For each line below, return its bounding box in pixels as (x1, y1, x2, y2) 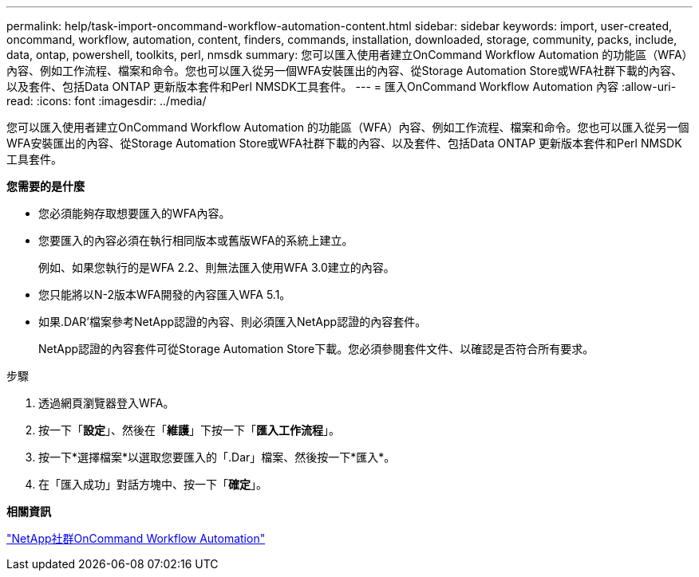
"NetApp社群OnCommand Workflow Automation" (6, 532, 266, 545)
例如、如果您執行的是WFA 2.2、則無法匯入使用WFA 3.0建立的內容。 (38, 261, 395, 274)
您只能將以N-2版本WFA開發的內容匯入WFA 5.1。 (38, 288, 291, 301)
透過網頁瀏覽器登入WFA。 (38, 396, 175, 410)
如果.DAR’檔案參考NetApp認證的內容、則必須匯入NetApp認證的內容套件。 (38, 315, 427, 328)
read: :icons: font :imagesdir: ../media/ (6, 94, 207, 108)
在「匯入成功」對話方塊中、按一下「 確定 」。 (38, 477, 267, 491)
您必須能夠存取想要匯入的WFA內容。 (38, 206, 231, 220)
